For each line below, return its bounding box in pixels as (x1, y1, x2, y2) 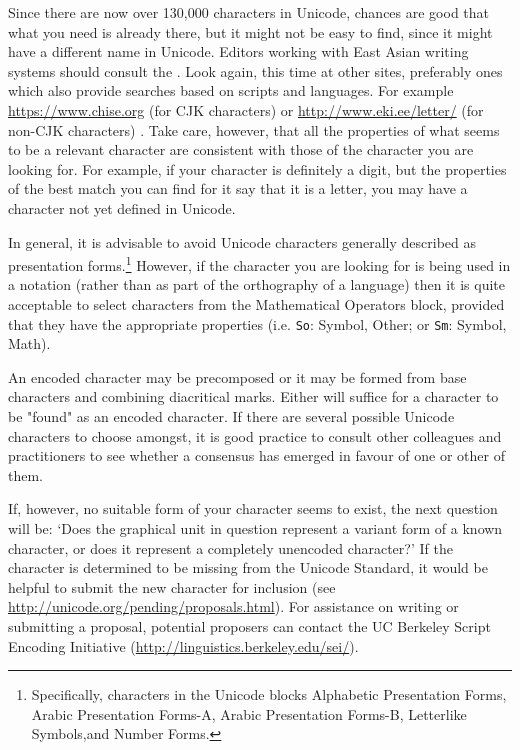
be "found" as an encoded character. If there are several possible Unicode (8, 406, 455, 426)
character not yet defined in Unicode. (8, 197, 236, 218)
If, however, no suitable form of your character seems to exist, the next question (8, 498, 498, 519)
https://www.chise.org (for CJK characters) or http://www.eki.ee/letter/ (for (8, 99, 484, 120)
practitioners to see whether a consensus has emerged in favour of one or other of (8, 445, 505, 466)
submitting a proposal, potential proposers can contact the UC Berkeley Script (8, 615, 491, 636)
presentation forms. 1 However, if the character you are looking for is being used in (8, 252, 511, 275)
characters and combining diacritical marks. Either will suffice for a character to (8, 386, 499, 407)
